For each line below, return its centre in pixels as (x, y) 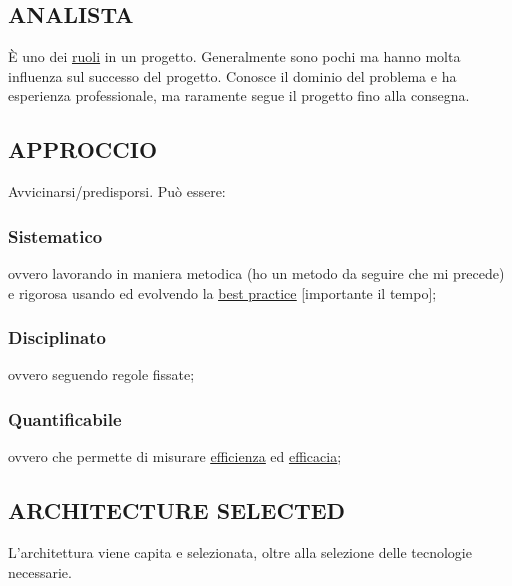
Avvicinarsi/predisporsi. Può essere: (117, 191)
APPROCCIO (83, 149)
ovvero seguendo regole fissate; (101, 374)
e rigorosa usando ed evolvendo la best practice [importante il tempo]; (222, 292)
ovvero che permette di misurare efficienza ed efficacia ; (175, 456)
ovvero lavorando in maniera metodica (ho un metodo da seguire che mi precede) (256, 273)
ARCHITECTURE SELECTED (177, 510)
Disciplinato (57, 337)
